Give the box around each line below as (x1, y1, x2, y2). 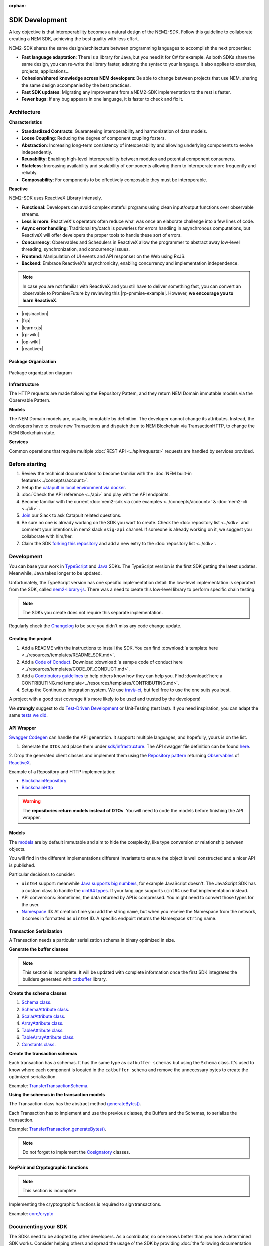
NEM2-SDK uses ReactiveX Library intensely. (9, 195, 102, 201)
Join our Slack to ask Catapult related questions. (21, 512, 122, 518)
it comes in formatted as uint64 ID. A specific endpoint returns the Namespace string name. (21, 915, 217, 922)
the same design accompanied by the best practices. (21, 82, 131, 88)
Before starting (9, 460, 47, 467)
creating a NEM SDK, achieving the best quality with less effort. (9, 36, 139, 42)
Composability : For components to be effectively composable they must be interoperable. (21, 177, 208, 183)
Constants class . (21, 1041, 56, 1047)
